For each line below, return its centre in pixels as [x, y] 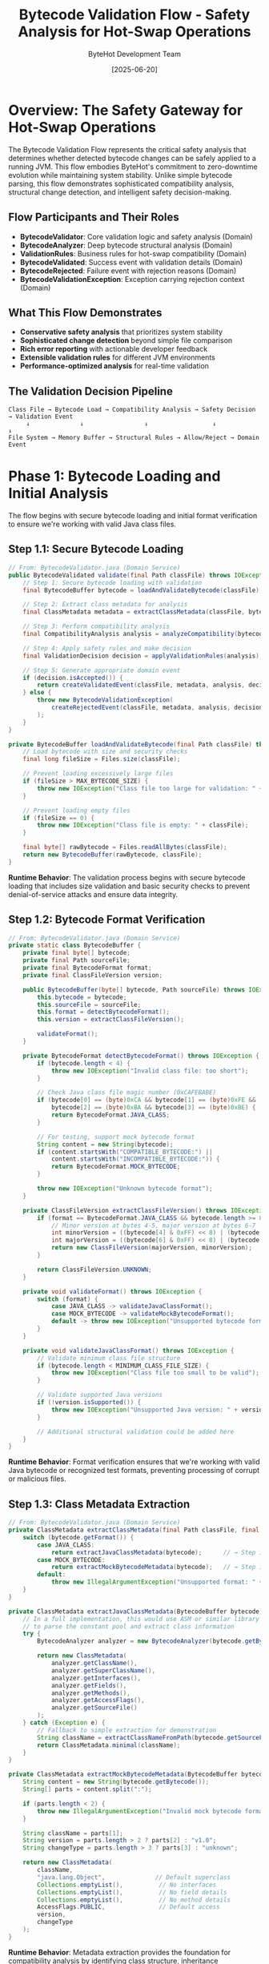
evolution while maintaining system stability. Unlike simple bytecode [120, 175]
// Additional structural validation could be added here [136, 1431]
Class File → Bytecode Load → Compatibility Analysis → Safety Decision [132, 410]
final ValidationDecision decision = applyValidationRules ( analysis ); [143, 656]
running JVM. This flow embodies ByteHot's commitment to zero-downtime [133, 167]
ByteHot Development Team [134, 54]
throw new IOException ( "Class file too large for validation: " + [150, 788]
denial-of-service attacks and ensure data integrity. [93, 894]
